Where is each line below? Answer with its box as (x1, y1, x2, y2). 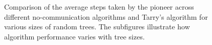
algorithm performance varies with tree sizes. (4, 31, 145, 41)
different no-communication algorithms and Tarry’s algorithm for (4, 11, 208, 22)
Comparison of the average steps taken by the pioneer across (4, 2, 194, 12)
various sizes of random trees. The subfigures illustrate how (4, 21, 190, 32)
